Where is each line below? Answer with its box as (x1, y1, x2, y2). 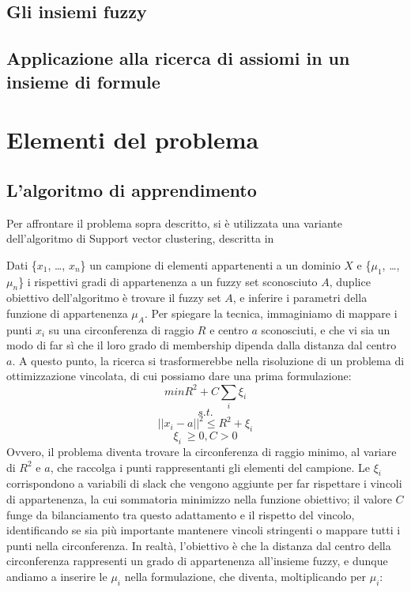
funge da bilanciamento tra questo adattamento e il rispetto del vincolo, (6, 506, 355, 522)
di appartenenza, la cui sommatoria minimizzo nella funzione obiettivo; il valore (6, 490, 392, 507)
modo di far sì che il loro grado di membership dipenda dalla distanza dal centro (6, 337, 397, 353)
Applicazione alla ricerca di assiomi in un (6, 46, 350, 70)
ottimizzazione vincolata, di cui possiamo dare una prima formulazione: (6, 368, 352, 384)
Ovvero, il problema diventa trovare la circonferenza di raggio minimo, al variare (6, 443, 397, 459)
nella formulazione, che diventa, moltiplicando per (124, 567, 367, 584)
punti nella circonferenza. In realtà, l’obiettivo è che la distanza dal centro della (6, 537, 391, 553)
